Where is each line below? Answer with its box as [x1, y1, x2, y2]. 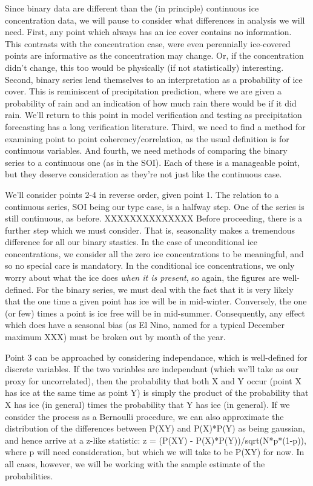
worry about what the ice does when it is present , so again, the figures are [5, 271, 280, 284]
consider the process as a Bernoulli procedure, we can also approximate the [5, 410, 284, 422]
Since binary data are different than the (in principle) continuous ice [5, 2, 259, 14]
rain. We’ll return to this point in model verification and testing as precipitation [5, 108, 302, 121]
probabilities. [5, 469, 53, 482]
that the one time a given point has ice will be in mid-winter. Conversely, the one [5, 295, 307, 307]
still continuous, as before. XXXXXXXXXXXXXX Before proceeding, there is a [5, 212, 303, 225]
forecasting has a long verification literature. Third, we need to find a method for [5, 120, 306, 133]
